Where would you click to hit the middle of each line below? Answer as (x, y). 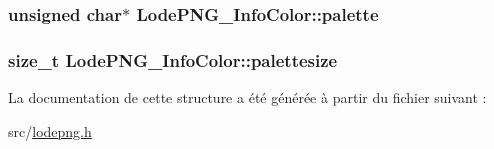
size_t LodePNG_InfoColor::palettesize (173, 59)
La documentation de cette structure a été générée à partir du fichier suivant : (247, 97)
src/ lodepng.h (50, 130)
